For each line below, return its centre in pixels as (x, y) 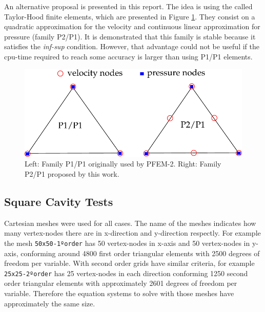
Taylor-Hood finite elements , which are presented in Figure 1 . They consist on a (130, 16)
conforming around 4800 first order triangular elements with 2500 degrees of (140, 253)
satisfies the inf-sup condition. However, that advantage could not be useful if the (132, 46)
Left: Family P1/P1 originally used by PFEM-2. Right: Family (123, 164)
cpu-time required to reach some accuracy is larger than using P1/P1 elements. (128, 56)
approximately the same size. (50, 303)
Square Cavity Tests (59, 201)
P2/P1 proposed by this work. (72, 173)
